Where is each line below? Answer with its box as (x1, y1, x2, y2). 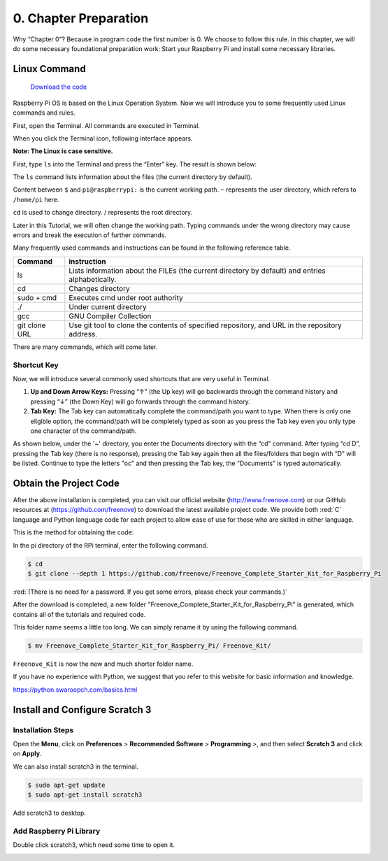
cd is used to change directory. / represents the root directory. (13, 208, 193, 217)
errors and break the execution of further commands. (13, 231, 167, 239)
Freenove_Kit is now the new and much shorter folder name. (13, 660, 194, 668)
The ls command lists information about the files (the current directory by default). (13, 173, 253, 181)
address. (69, 329, 98, 339)
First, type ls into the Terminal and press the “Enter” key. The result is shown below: (13, 159, 257, 168)
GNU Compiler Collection (69, 311, 152, 321)
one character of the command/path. (30, 427, 137, 435)
